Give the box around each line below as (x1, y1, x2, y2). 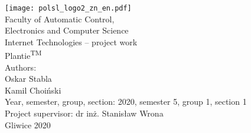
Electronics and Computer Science (5, 24, 129, 36)
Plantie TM (5, 48, 42, 62)
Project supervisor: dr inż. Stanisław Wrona (5, 107, 164, 119)
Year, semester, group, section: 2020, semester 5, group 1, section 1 (5, 95, 247, 108)
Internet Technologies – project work (5, 35, 138, 48)
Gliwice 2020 (5, 118, 51, 131)
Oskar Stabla (5, 72, 52, 85)
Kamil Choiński (5, 84, 61, 96)
